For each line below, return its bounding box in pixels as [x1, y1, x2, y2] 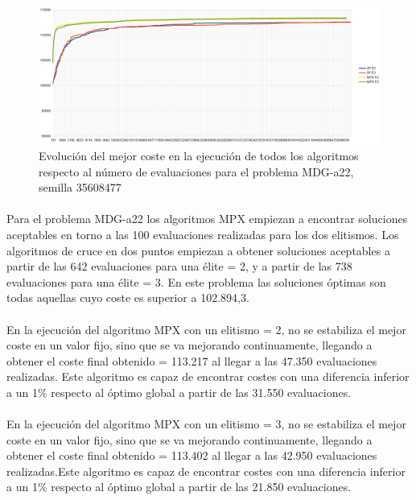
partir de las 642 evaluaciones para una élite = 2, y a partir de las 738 [6, 258, 352, 275]
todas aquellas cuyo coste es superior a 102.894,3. [6, 289, 249, 306]
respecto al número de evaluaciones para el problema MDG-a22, [39, 163, 354, 180]
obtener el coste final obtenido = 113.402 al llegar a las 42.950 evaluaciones [6, 447, 377, 464]
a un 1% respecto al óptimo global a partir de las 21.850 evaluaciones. [6, 478, 352, 495]
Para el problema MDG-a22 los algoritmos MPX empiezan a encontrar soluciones [6, 210, 408, 227]
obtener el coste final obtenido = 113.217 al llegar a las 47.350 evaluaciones [6, 352, 377, 369]
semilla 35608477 [39, 179, 122, 196]
